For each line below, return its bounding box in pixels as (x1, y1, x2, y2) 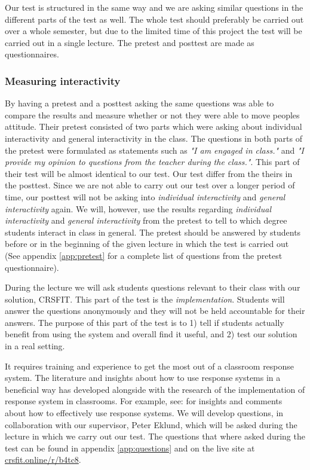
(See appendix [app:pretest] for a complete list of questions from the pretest (5, 249, 283, 261)
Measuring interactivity (5, 73, 121, 88)
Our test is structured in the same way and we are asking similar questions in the (5, 1, 303, 13)
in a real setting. (5, 340, 65, 352)
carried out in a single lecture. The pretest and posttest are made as (5, 36, 254, 48)
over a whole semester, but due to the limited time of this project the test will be (5, 25, 302, 37)
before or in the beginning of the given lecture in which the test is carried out (5, 237, 289, 250)
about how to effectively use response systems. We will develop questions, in (5, 407, 284, 419)
